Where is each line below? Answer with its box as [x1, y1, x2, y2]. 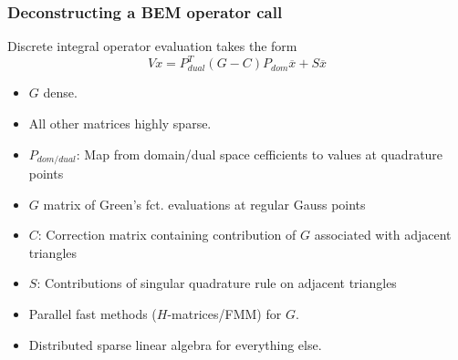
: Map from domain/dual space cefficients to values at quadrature [76, 144, 443, 163]
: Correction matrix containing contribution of [37, 225, 297, 244]
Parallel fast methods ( [28, 303, 157, 323]
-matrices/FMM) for [167, 303, 282, 323]
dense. [43, 83, 78, 102]
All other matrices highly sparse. [28, 113, 212, 132]
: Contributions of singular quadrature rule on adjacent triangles [36, 273, 397, 293]
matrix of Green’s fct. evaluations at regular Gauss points [43, 194, 366, 213]
